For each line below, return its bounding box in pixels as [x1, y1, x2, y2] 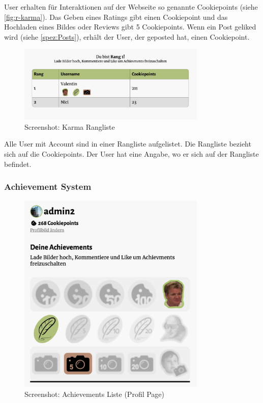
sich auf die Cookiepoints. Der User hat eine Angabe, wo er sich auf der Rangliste [4, 148, 259, 159]
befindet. [4, 158, 32, 169]
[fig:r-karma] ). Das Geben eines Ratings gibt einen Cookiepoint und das [4, 11, 228, 22]
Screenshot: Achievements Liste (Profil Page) [24, 388, 165, 399]
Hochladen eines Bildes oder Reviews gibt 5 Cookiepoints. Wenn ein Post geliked [4, 21, 256, 32]
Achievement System [4, 180, 92, 193]
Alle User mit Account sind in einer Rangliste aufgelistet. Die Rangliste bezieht [4, 138, 251, 149]
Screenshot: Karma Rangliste [24, 121, 115, 132]
